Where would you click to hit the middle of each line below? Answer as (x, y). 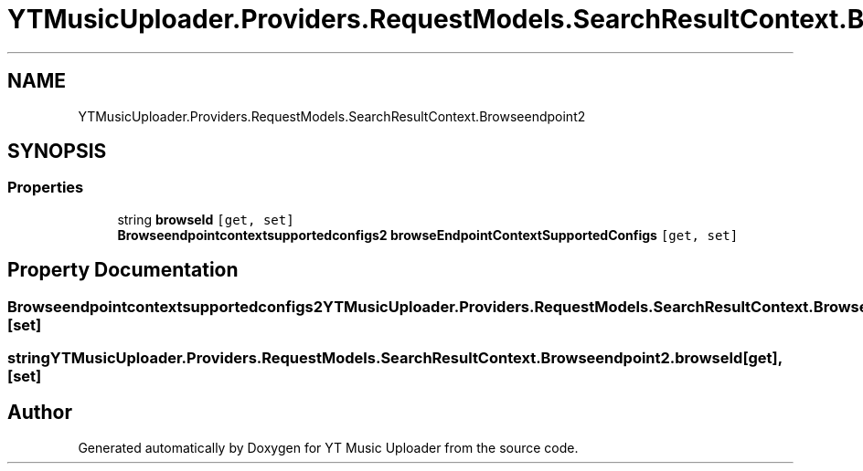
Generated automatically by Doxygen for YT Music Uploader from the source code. (328, 447)
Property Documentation (123, 270)
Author (40, 413)
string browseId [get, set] (206, 219)
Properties (46, 188)
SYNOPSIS (57, 152)
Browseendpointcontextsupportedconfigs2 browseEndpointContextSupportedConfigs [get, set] (428, 235)
